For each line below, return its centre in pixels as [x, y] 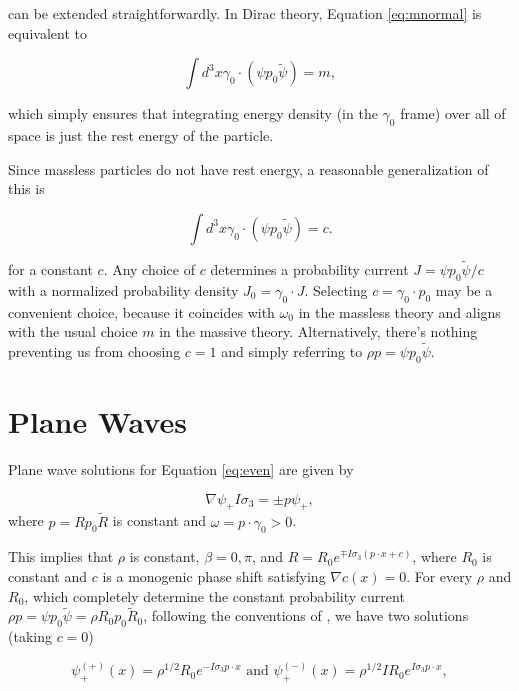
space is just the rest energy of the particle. [141, 134]
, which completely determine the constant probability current [214, 595]
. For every [439, 575]
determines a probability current [309, 268]
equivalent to [47, 32]
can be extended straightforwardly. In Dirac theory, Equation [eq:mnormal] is [245, 13]
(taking [30, 636]
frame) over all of [453, 113]
